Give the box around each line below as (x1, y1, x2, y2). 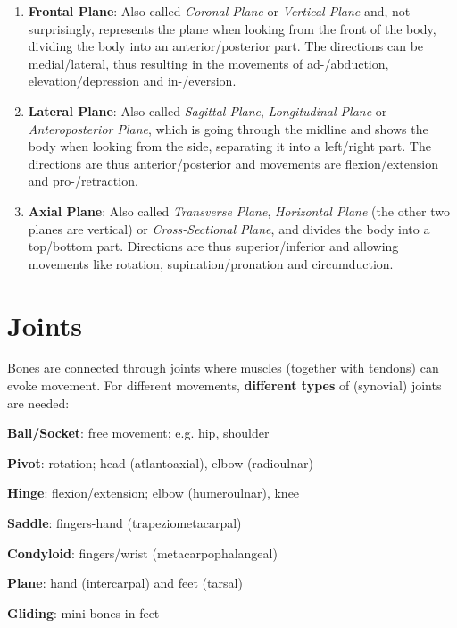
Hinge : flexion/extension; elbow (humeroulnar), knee (7, 483, 300, 502)
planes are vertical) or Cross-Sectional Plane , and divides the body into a (28, 219, 430, 238)
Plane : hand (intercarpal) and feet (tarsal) (7, 574, 243, 592)
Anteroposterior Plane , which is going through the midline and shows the (28, 119, 428, 138)
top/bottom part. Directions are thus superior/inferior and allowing (28, 237, 399, 255)
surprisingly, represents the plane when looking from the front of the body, (28, 19, 436, 38)
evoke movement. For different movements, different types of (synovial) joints (7, 376, 442, 395)
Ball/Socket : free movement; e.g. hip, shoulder (7, 423, 270, 442)
